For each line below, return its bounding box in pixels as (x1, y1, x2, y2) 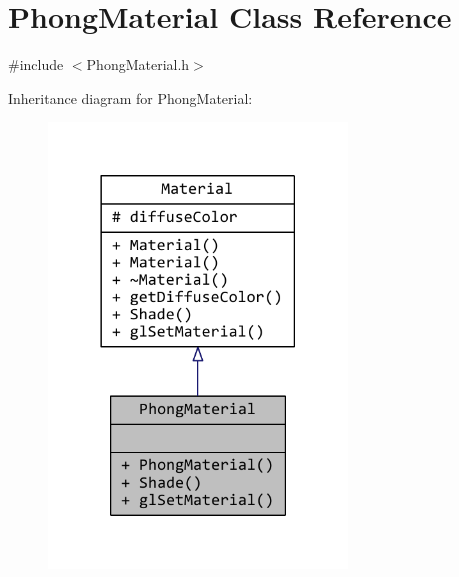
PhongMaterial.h (86, 54, 190, 75)
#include (8, 54, 64, 75)
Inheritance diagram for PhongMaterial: (8, 87, 253, 108)
